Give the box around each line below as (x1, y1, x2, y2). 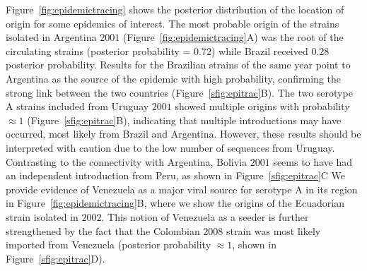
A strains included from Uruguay (6, 99, 149, 114)
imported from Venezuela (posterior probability (6, 237, 211, 252)
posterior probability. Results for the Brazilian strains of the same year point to (6, 57, 351, 72)
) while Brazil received (211, 43, 308, 58)
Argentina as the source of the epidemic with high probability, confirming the (6, 71, 342, 85)
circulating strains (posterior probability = (6, 43, 191, 58)
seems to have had (273, 154, 353, 169)
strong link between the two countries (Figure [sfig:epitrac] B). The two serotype (6, 85, 353, 100)
